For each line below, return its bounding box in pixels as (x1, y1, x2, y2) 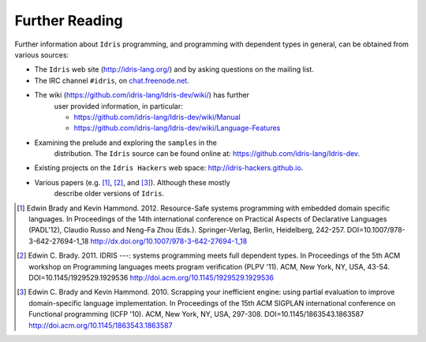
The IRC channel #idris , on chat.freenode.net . (34, 76, 189, 85)
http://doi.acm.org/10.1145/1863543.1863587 (28, 320, 173, 330)
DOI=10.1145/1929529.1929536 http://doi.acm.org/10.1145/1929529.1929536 (28, 273, 275, 282)
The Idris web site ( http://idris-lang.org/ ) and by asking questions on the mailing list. (34, 65, 315, 74)
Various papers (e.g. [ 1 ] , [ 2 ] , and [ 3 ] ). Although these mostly (34, 177, 230, 187)
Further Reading (14, 12, 123, 29)
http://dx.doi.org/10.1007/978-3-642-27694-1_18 (90, 236, 248, 246)
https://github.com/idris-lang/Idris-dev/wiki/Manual (73, 112, 241, 121)
